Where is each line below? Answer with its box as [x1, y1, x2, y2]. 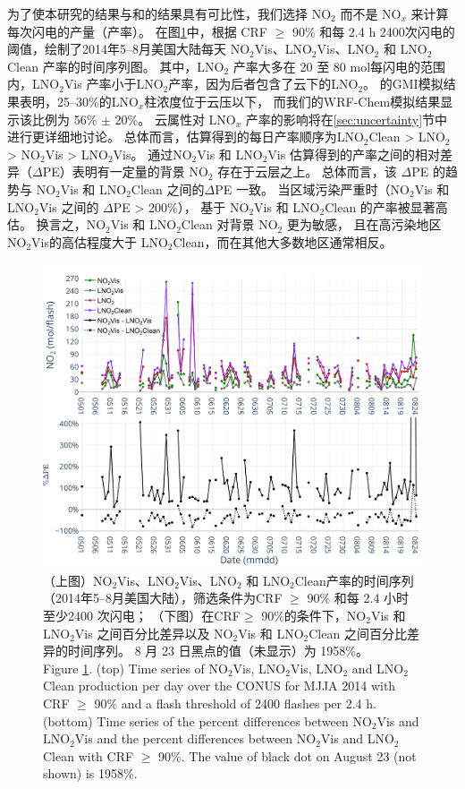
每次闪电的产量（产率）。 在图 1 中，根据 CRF [7, 21, 267, 40]
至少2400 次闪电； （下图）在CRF [43, 605, 241, 624]
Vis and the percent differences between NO [74, 729, 317, 748]
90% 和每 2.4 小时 [307, 588, 410, 607]
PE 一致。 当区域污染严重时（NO [215, 179, 410, 198]
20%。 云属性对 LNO [114, 109, 236, 128]
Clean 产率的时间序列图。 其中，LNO [7, 56, 224, 75]
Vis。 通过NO [113, 144, 192, 163]
